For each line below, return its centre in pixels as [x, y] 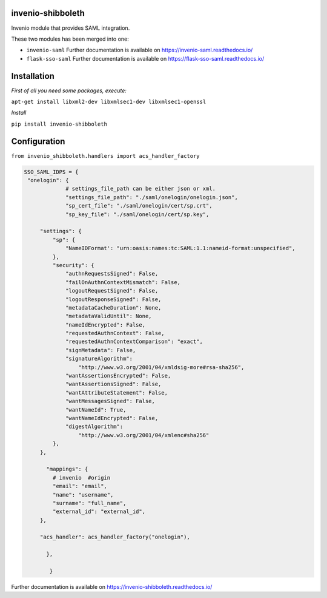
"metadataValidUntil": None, [109, 316]
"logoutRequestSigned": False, [112, 291]
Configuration [38, 141]
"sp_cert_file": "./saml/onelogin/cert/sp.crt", [139, 206]
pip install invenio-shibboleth [59, 124]
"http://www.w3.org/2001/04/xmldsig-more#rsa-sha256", [161, 367]
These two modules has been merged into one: [70, 39]
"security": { [74, 265]
